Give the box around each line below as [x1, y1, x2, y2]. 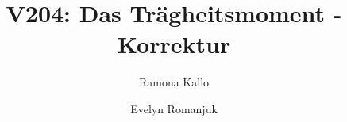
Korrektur [117, 28, 231, 60]
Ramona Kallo [138, 74, 210, 90]
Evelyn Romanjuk [130, 100, 218, 116]
